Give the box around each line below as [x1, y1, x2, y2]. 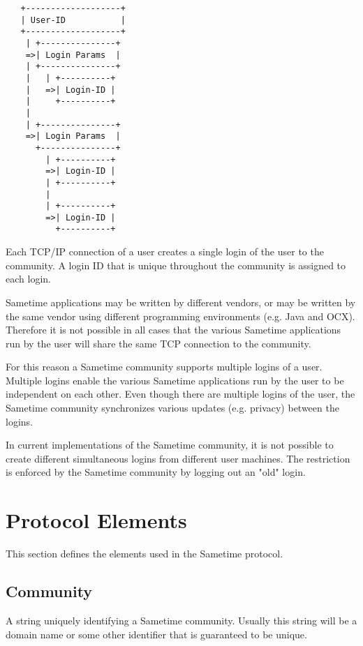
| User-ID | [20, 15, 126, 25]
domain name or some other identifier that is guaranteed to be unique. [6, 626, 307, 641]
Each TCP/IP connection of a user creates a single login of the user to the [6, 244, 324, 259]
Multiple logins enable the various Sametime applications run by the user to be [6, 373, 344, 387]
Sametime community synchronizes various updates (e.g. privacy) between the [6, 400, 339, 415]
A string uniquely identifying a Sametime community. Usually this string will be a [6, 613, 357, 627]
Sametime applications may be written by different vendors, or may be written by [6, 294, 356, 309]
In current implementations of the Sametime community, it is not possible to [6, 437, 334, 452]
